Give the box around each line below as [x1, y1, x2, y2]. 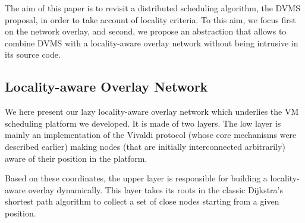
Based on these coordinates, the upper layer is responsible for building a [5, 172, 268, 184]
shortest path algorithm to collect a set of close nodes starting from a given [5, 195, 279, 208]
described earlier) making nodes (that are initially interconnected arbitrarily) [5, 140, 285, 152]
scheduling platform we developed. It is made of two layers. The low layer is [5, 117, 281, 129]
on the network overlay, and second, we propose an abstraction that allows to [5, 25, 287, 37]
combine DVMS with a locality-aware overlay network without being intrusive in [5, 36, 298, 49]
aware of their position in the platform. [5, 152, 147, 164]
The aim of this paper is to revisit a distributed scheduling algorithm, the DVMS [5, 2, 300, 14]
